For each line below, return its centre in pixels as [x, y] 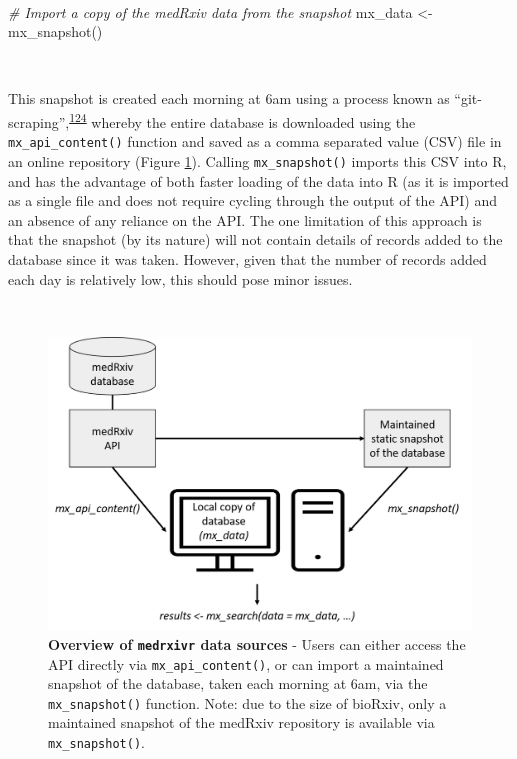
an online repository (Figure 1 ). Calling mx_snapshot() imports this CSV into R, [257, 160]
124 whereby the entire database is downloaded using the [242, 120]
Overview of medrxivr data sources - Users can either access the [257, 643]
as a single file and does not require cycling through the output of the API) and [253, 200]
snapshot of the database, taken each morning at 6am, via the [238, 683]
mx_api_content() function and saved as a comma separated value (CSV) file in [255, 141]
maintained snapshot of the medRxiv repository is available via [241, 722]
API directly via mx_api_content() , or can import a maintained [246, 663]
